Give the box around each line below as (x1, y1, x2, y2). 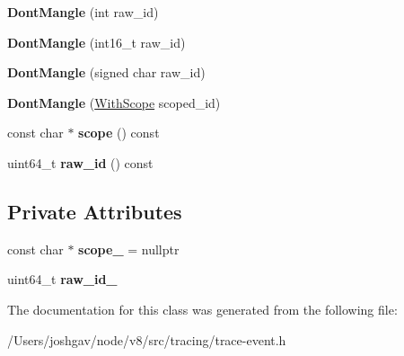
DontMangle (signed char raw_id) (7, 63, 206, 82)
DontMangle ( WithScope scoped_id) (7, 93, 221, 111)
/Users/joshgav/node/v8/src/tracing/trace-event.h (7, 330, 286, 349)
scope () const (78, 123, 160, 142)
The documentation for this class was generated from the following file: (7, 299, 398, 318)
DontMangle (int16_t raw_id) (7, 32, 186, 51)
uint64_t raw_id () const (7, 153, 154, 172)
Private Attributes (7, 197, 182, 225)
